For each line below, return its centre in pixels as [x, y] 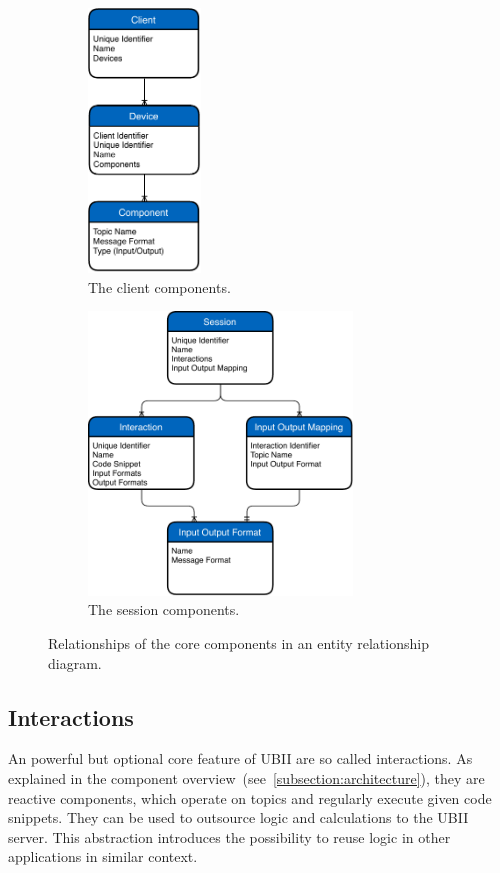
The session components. [164, 609]
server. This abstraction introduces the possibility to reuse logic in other [229, 836]
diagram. [75, 662]
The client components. [159, 286]
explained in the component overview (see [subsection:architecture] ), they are [246, 778]
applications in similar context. [103, 856]
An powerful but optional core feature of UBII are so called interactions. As [240, 758]
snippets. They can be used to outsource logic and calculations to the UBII [238, 817]
